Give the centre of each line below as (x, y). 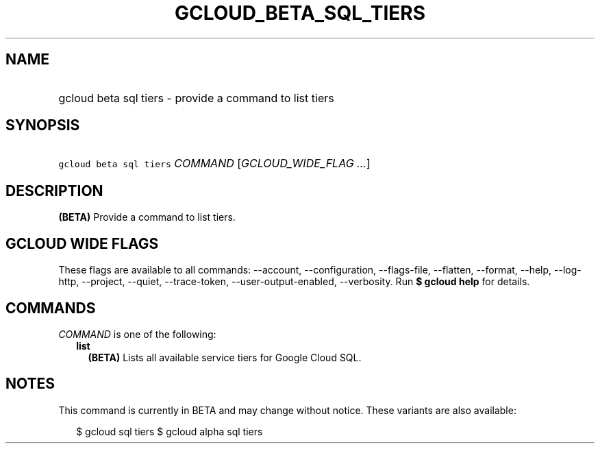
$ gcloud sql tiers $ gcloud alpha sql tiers (170, 431)
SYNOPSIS (43, 125)
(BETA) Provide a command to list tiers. (147, 217)
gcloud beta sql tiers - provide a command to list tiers (196, 98)
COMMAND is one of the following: (137, 334)
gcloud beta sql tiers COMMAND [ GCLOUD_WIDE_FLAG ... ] (214, 163)
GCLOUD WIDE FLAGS (82, 243)
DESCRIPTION (54, 191)
